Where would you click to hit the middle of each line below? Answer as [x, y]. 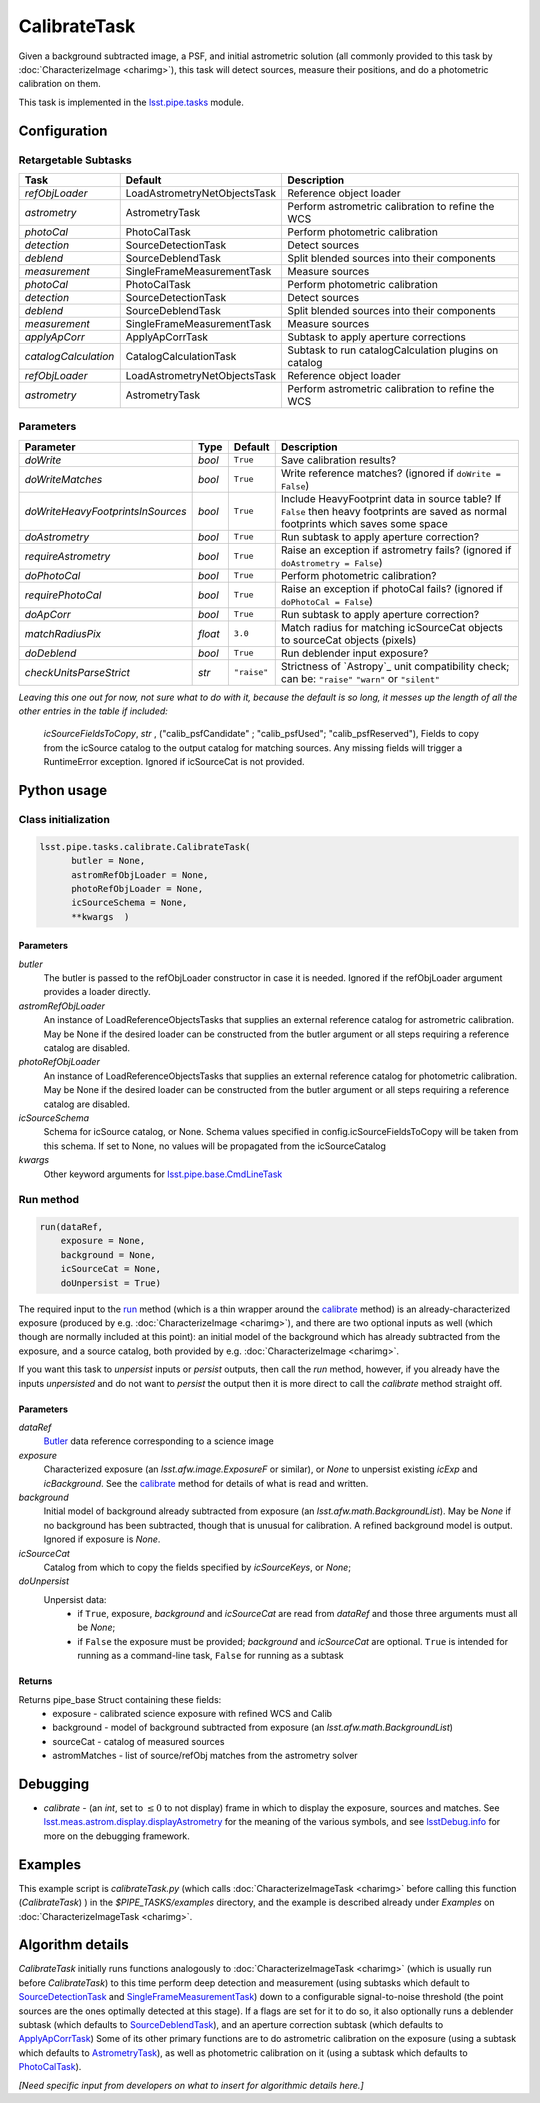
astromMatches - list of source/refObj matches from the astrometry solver [205, 1756]
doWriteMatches [63, 479]
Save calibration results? [338, 460]
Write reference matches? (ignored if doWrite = [391, 473]
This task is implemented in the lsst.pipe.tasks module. [131, 102]
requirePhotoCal [63, 595]
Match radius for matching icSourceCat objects [392, 627]
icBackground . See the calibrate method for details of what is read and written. [206, 1483]
